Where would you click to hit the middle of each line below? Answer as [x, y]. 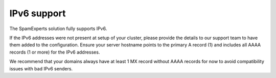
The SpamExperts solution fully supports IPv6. [58, 29]
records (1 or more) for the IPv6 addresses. [55, 52]
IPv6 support [38, 13]
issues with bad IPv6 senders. [41, 68]
